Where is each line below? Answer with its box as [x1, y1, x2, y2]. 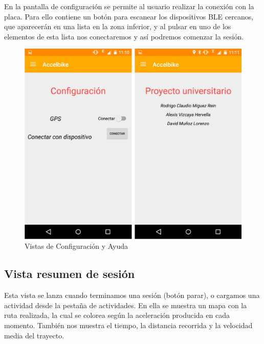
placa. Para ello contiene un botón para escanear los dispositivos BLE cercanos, [4, 11, 254, 21]
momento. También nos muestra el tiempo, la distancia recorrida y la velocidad [4, 319, 253, 330]
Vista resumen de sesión [4, 266, 135, 282]
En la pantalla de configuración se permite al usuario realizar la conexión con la [4, 1, 254, 11]
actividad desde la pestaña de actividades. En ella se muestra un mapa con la [4, 299, 247, 310]
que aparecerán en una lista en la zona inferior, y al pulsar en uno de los [4, 21, 231, 32]
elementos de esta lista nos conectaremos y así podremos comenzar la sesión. [4, 31, 244, 41]
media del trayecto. [4, 330, 64, 340]
